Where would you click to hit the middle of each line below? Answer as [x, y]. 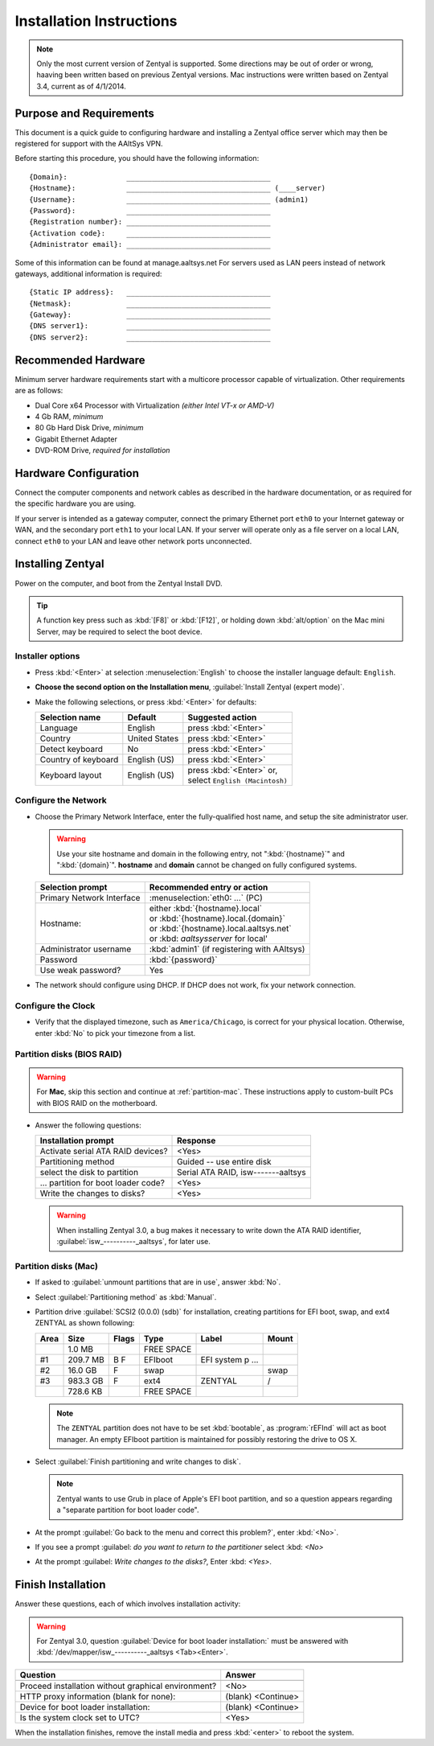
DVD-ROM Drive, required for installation [102, 450]
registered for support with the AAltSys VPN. [89, 144]
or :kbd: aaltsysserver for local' [209, 939]
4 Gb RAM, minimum [69, 416]
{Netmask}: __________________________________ [150, 303]
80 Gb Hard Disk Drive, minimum [89, 428]
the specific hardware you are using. [76, 503]
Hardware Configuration [77, 473]
